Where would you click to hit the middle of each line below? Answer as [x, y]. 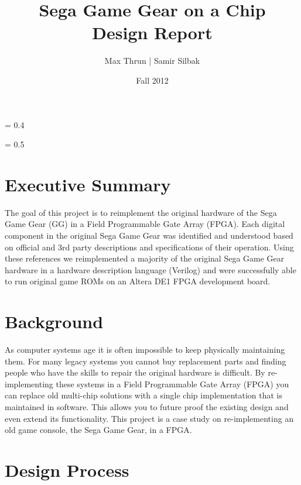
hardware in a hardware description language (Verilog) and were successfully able [150, 269]
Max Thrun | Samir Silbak [152, 61]
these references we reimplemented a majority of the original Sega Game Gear [145, 258]
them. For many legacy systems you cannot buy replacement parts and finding [146, 361]
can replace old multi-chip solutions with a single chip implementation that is [144, 395]
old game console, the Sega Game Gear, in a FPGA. [98, 430]
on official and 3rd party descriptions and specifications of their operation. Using [149, 247]
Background [54, 321]
